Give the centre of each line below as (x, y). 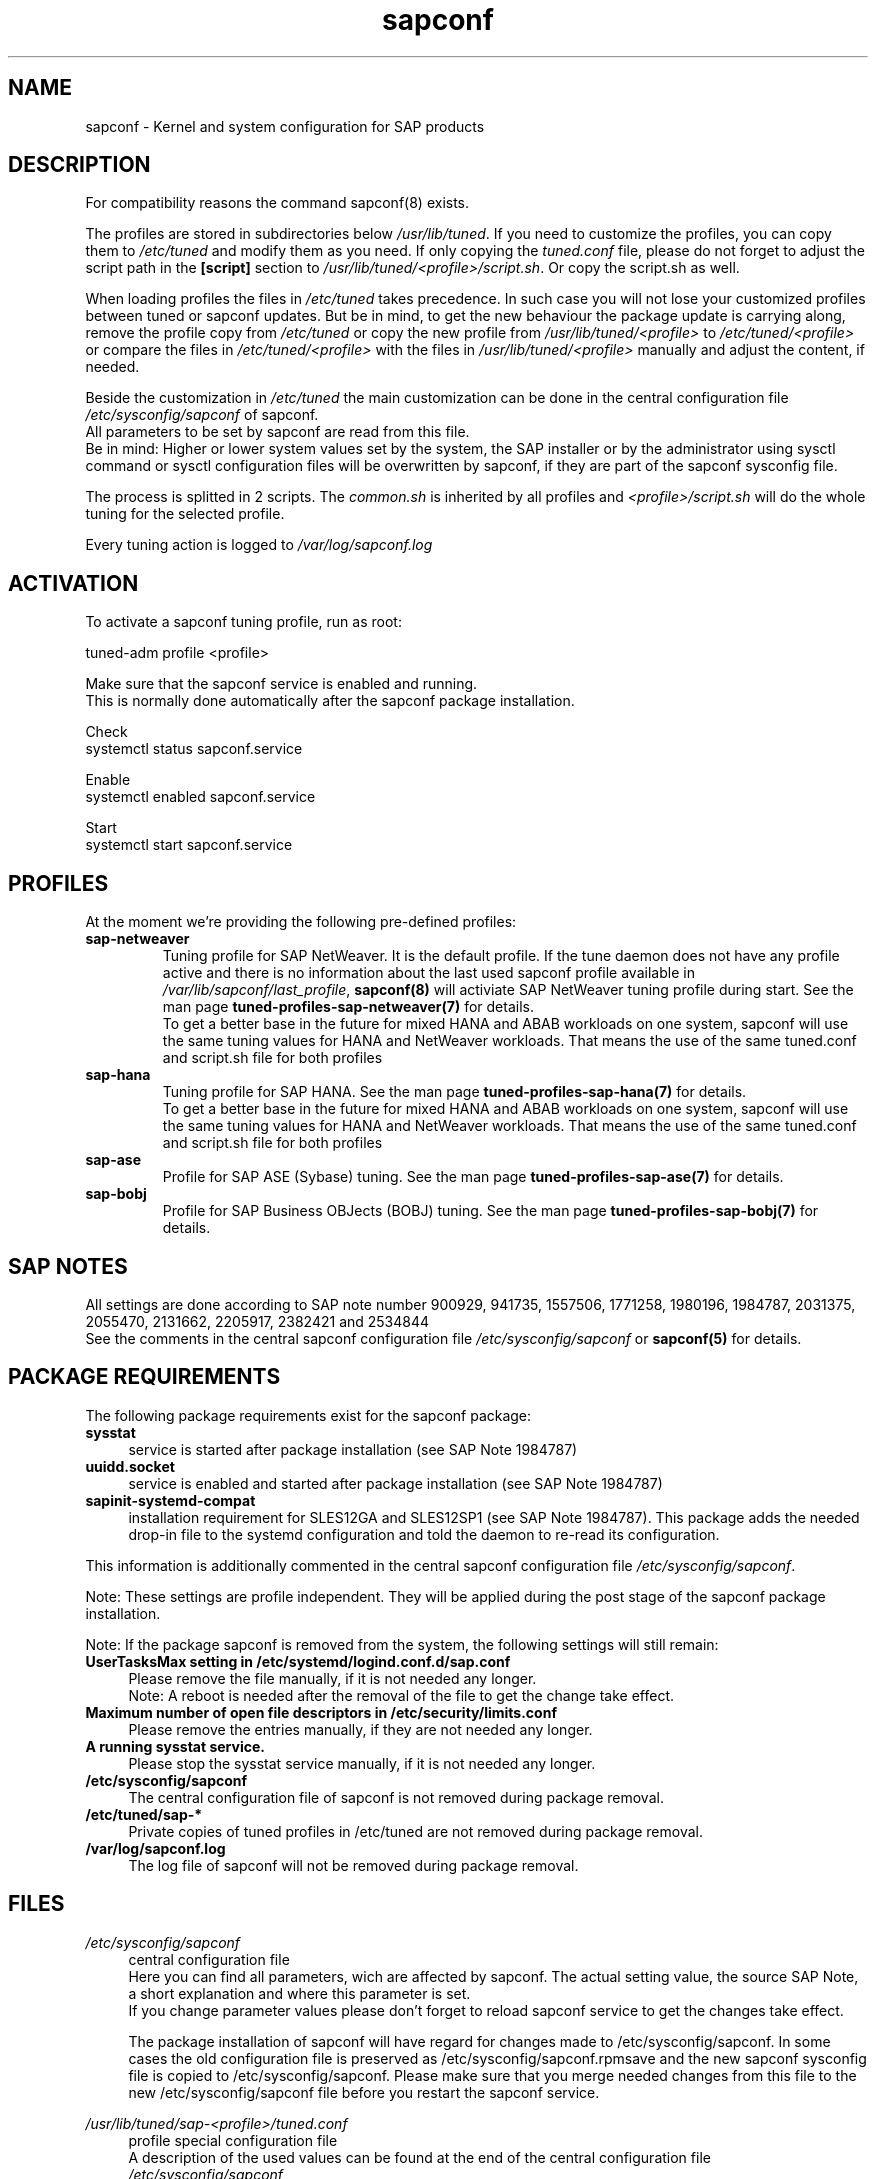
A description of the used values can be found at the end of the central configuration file (419, 2157)
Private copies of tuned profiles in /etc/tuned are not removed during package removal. (415, 1831)
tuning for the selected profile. (185, 514)
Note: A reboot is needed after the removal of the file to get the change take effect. (401, 1695)
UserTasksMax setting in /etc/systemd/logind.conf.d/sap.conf (298, 1661)
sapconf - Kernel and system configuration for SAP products (285, 126)
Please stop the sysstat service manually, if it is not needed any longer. (362, 1763)
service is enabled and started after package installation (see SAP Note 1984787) (395, 1483)
